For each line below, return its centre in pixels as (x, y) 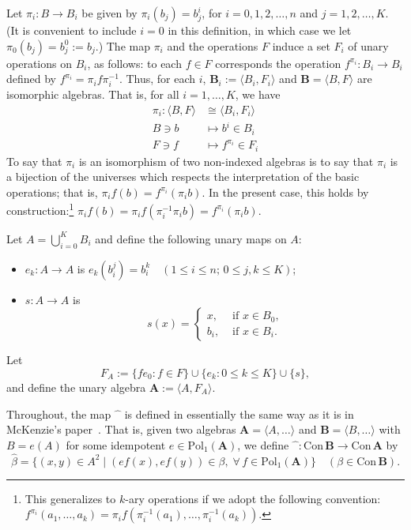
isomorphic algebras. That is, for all (93, 94)
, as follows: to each (134, 63)
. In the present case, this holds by (285, 192)
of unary (368, 45)
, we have (258, 94)
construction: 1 (40, 209)
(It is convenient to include (72, 30)
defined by (32, 79)
